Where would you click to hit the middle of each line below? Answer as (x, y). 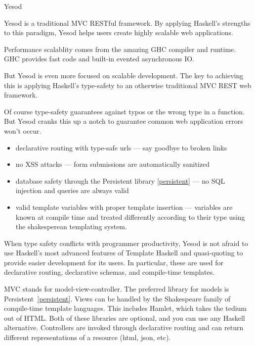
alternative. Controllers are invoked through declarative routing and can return (124, 327)
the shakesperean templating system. (71, 226)
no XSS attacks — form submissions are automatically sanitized (112, 164)
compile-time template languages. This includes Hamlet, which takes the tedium (126, 308)
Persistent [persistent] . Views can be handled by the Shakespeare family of (117, 298)
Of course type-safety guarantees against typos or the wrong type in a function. (125, 111)
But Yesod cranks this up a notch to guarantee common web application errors (124, 121)
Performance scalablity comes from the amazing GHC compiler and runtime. (120, 49)
